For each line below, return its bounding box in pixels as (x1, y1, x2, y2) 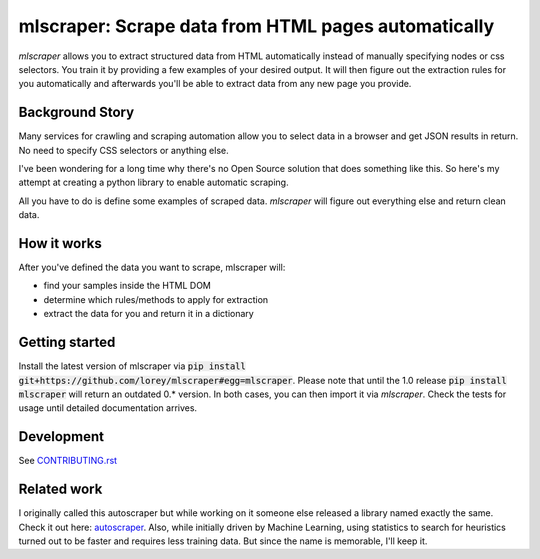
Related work (18, 481, 103, 498)
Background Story (18, 104, 135, 121)
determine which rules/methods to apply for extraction (43, 293, 269, 305)
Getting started (18, 334, 116, 351)
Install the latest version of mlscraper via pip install (18, 360, 247, 372)
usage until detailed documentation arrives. (18, 402, 198, 414)
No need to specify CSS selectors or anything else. (18, 144, 229, 156)
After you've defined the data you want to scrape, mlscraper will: (18, 261, 286, 274)
